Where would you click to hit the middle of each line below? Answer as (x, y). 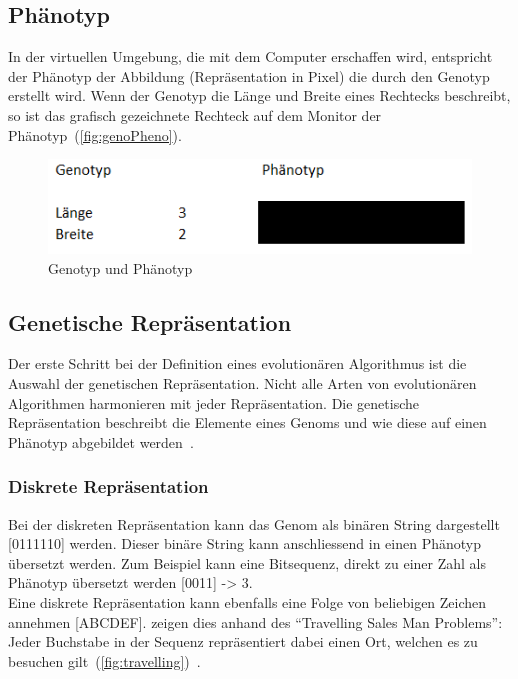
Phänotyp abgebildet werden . (101, 441)
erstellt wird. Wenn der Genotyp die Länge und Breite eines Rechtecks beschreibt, (259, 95)
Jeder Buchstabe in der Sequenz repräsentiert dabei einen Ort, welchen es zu (243, 641)
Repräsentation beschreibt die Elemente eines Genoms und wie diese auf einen (247, 422)
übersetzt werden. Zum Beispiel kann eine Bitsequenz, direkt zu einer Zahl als (247, 562)
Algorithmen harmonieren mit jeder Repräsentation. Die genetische (214, 402)
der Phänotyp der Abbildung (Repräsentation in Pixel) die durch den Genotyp (249, 75)
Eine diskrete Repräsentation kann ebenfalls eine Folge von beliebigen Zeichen (247, 601)
